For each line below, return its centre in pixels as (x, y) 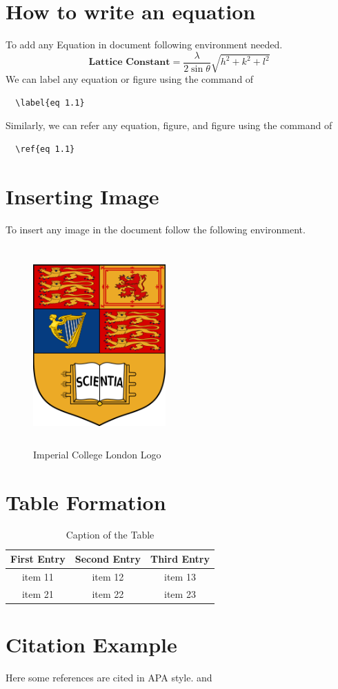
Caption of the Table (110, 535)
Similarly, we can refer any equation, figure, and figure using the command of (169, 125)
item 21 (38, 593)
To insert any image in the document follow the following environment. (156, 229)
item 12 (108, 576)
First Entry (38, 559)
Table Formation (86, 502)
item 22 (108, 593)
